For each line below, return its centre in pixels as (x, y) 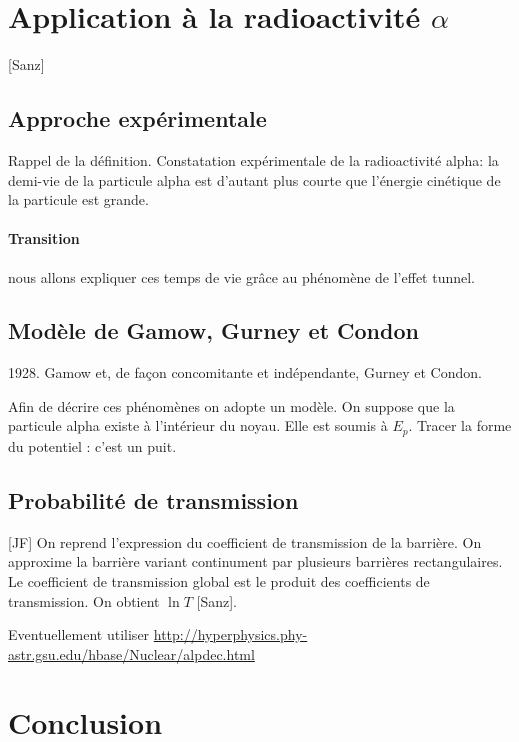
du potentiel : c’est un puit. (92, 445)
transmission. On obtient (84, 600)
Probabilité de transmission (153, 499)
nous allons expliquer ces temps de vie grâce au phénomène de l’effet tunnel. (242, 276)
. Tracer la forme (460, 425)
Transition (44, 238)
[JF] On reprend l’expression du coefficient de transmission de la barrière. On (245, 541)
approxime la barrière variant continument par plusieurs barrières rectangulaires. (255, 561)
